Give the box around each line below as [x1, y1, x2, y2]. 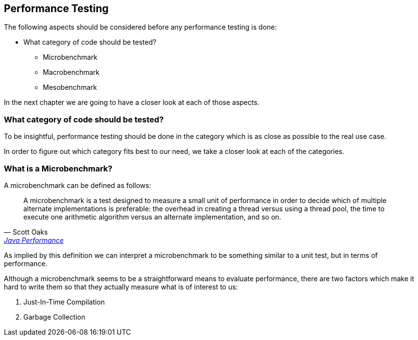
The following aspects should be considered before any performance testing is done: [4, 23, 277, 32]
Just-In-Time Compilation [23, 297, 105, 306]
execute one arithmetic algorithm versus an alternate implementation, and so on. [23, 212, 281, 221]
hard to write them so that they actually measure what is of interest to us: [4, 282, 238, 291]
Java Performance [4, 236, 64, 244]
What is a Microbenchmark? [4, 163, 113, 173]
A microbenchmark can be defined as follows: [4, 181, 151, 189]
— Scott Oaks [4, 227, 48, 236]
